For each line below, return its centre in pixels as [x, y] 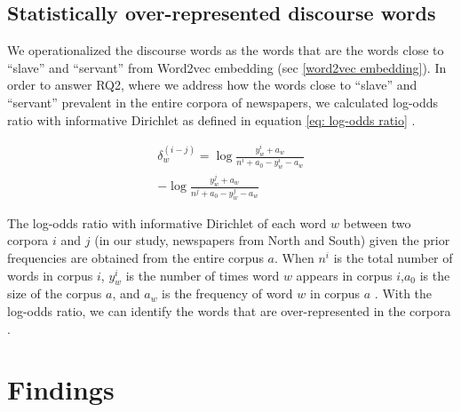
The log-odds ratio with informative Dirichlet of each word [167, 222]
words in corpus [50, 275]
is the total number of [393, 258]
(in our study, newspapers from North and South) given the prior [272, 240]
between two [377, 222]
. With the [403, 293]
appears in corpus [344, 275]
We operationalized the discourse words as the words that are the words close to [226, 50]
